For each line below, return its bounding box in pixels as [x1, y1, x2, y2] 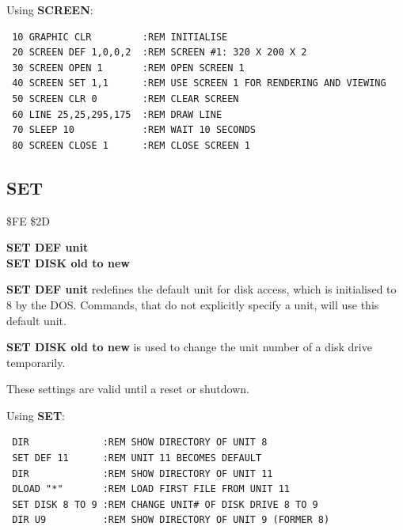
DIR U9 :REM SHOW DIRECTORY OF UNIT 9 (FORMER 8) [12, 514, 330, 526]
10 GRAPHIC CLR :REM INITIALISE [12, 31, 228, 43]
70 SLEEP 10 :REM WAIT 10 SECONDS [12, 124, 256, 136]
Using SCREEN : [6, 2, 93, 17]
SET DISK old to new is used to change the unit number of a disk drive [6, 339, 372, 355]
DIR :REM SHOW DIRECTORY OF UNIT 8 [12, 437, 268, 449]
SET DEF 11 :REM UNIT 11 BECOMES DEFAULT [12, 452, 262, 464]
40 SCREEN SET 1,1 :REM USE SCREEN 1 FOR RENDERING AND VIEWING [12, 78, 386, 89]
